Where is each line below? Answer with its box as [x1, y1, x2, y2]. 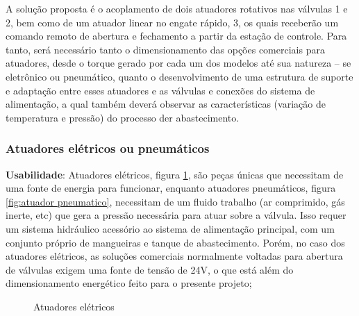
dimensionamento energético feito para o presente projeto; [6, 276, 252, 290]
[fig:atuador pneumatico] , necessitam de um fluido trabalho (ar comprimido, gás [6, 194, 345, 208]
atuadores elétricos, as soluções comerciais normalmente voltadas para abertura [6, 249, 343, 263]
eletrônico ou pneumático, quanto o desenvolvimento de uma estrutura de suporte [6, 69, 353, 83]
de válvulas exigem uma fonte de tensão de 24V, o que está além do [6, 262, 294, 276]
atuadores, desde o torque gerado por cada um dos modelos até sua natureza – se [6, 56, 351, 70]
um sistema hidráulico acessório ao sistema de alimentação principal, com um [6, 221, 335, 235]
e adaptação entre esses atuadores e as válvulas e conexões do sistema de [6, 83, 315, 97]
